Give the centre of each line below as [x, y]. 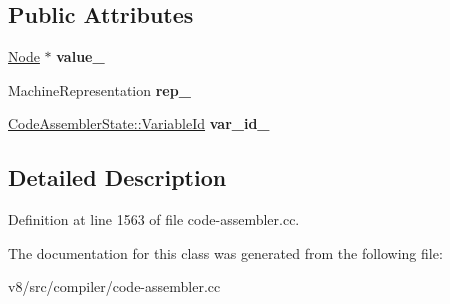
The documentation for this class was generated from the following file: [225, 252]
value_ [80, 56]
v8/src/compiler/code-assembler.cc [114, 286]
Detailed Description [117, 177]
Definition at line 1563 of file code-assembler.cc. [154, 219]
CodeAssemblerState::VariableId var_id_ [139, 123]
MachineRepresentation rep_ [99, 89]
